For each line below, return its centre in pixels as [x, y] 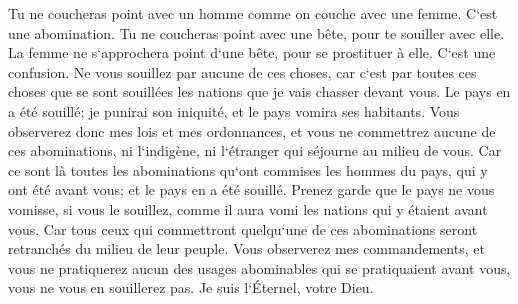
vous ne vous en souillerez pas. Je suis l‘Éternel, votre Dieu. [191, 287]
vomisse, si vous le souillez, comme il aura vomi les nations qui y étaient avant [248, 208]
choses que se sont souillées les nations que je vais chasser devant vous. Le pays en [259, 91]
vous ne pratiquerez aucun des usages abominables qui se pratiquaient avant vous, [259, 267]
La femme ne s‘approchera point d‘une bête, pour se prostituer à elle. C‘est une [252, 52]
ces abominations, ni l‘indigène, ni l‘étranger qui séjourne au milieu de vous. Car [255, 150]
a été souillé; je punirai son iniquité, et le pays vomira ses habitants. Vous [234, 110]
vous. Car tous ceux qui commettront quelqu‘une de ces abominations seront [243, 228]
